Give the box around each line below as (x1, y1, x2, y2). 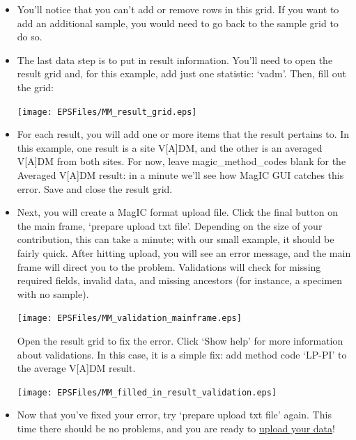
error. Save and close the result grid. (17, 181, 173, 196)
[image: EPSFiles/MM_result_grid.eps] (17, 107, 197, 117)
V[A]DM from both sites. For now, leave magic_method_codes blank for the (17, 154, 346, 168)
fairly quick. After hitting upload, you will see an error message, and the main (17, 245, 351, 260)
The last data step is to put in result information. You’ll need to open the (17, 52, 333, 67)
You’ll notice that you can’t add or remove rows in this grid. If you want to (17, 2, 339, 16)
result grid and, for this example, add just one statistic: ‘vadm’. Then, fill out (17, 66, 347, 81)
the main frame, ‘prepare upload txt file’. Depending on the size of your (17, 218, 323, 233)
